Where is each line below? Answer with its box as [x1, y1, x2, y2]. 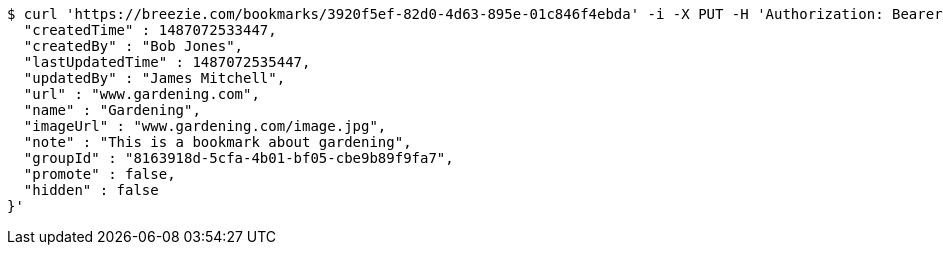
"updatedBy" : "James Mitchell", [23, 70, 286, 86]
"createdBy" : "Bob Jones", [23, 38, 244, 54]
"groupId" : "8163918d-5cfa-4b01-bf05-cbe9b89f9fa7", [23, 150, 454, 166]
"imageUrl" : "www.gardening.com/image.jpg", [23, 118, 387, 134]
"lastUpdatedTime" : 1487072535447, [23, 54, 311, 70]
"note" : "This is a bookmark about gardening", [23, 134, 412, 150]
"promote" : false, [23, 166, 176, 182]
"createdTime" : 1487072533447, [23, 22, 277, 38]
